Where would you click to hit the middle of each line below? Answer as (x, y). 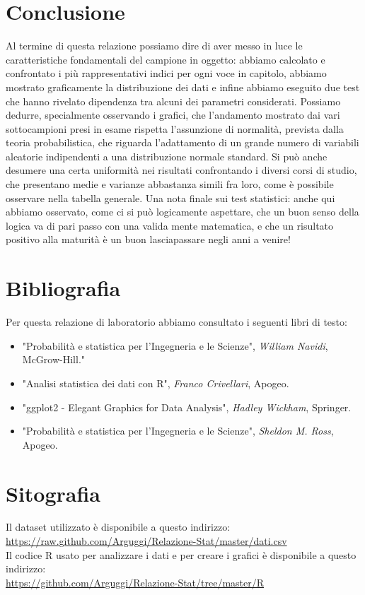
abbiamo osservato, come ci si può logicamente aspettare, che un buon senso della (182, 212)
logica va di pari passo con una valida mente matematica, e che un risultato (170, 225)
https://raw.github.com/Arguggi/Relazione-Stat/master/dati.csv (146, 541)
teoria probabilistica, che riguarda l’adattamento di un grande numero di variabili (182, 142)
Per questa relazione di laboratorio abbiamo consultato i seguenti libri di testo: (176, 322)
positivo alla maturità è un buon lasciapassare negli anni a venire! (148, 239)
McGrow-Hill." (54, 359)
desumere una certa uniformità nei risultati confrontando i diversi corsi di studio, (181, 170)
